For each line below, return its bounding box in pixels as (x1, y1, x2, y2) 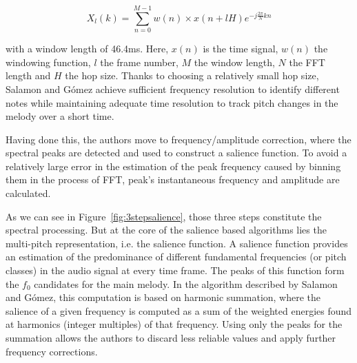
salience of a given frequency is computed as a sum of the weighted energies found (6, 303, 352, 318)
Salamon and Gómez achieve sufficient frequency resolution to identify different (6, 81, 340, 96)
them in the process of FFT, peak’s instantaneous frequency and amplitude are (6, 172, 340, 187)
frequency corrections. (6, 344, 98, 358)
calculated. (6, 186, 51, 200)
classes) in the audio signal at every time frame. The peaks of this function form (6, 263, 345, 278)
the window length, (194, 54, 275, 69)
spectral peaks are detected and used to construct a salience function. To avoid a (6, 145, 347, 160)
